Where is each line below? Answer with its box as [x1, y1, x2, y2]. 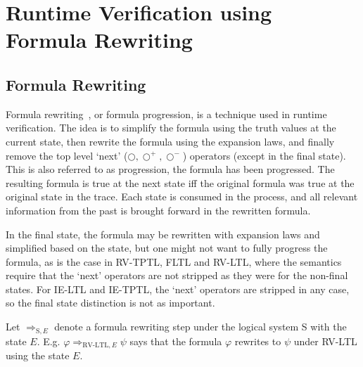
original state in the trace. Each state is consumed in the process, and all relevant [6, 189, 358, 204]
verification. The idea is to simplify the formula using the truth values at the [6, 120, 336, 135]
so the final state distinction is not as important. [6, 295, 215, 310]
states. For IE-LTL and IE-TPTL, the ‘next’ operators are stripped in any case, [6, 281, 350, 296]
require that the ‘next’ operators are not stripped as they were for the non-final [6, 268, 348, 283]
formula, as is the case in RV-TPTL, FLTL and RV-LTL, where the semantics [6, 254, 342, 269]
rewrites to [234, 333, 281, 348]
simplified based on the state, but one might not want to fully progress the [6, 240, 328, 255]
